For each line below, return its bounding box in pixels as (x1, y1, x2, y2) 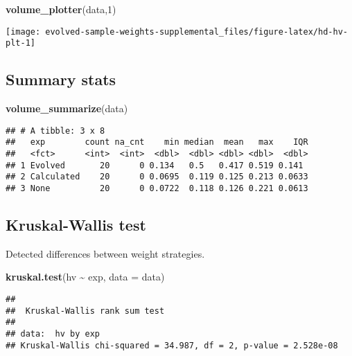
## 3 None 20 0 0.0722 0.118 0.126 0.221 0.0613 (6, 183, 308, 193)
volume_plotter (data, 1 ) (6, 2, 116, 16)
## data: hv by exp (6, 329, 100, 339)
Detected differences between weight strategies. (6, 246, 205, 260)
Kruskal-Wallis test (6, 214, 146, 235)
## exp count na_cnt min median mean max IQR (6, 137, 308, 148)
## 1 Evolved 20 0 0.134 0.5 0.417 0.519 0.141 (6, 160, 303, 170)
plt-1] (6, 38, 35, 48)
